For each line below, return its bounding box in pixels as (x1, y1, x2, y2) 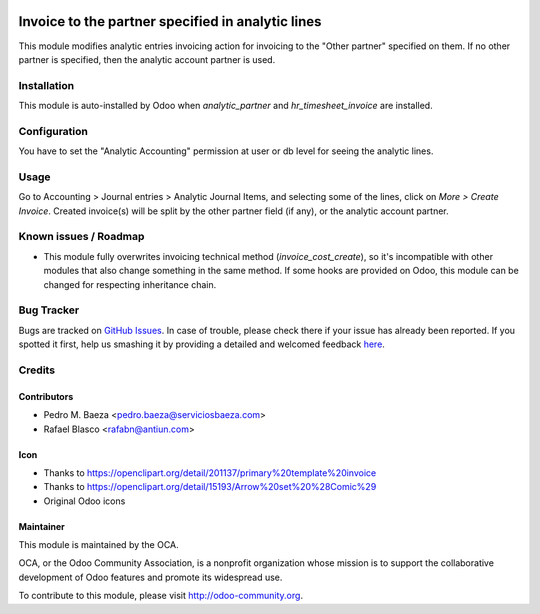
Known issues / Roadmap (18, 230, 145, 244)
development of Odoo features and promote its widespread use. (18, 571, 283, 583)
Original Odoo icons (43, 495, 126, 507)
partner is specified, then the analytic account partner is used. (18, 53, 276, 65)
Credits (18, 363, 55, 377)
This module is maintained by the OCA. (18, 539, 179, 551)
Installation (18, 78, 75, 92)
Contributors (18, 390, 74, 402)
